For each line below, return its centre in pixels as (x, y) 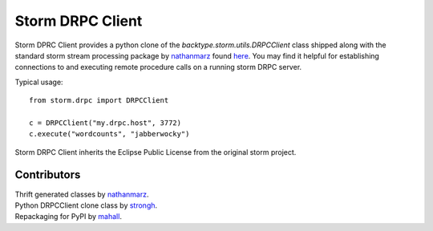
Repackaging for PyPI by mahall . (68, 217)
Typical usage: (39, 82)
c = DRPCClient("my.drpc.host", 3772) (105, 123)
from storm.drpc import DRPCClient (99, 101)
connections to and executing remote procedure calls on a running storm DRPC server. (158, 67)
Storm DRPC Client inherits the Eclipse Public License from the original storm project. (156, 152)
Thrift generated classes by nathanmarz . (82, 194)
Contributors (48, 175)
